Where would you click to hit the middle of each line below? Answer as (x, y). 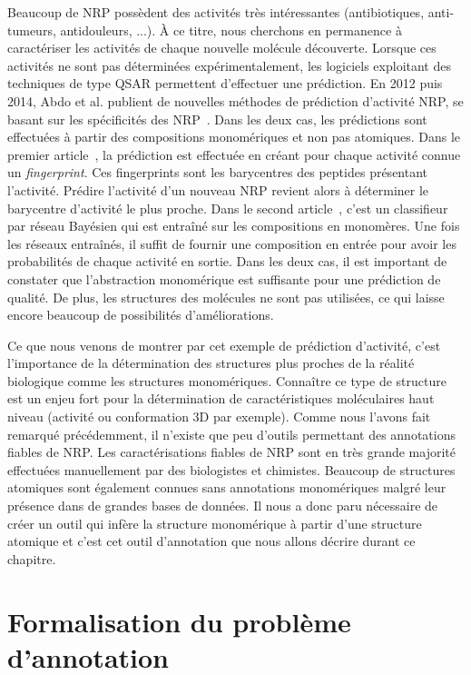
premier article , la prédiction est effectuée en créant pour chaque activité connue (234, 154)
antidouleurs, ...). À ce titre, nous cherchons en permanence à (231, 30)
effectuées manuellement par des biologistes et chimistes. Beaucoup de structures (231, 469)
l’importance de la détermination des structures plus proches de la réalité (211, 363)
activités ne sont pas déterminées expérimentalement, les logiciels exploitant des (229, 65)
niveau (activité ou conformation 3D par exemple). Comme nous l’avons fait (219, 417)
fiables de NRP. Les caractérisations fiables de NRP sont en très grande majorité (232, 452)
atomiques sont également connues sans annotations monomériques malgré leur (227, 487)
